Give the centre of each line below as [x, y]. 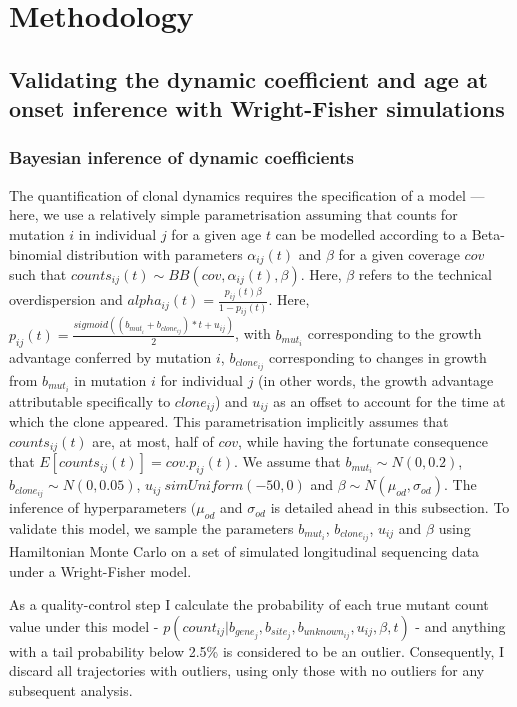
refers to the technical [425, 274]
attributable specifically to [90, 400]
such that [38, 274]
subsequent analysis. [71, 690]
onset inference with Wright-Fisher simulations [257, 108]
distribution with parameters [154, 253]
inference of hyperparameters [98, 507]
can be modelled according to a [371, 233]
